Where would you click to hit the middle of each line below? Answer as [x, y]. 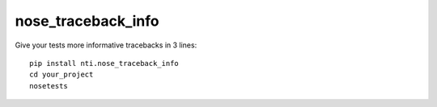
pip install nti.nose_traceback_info [104, 63]
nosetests [49, 86]
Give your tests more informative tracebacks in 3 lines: [106, 45]
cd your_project [62, 75]
